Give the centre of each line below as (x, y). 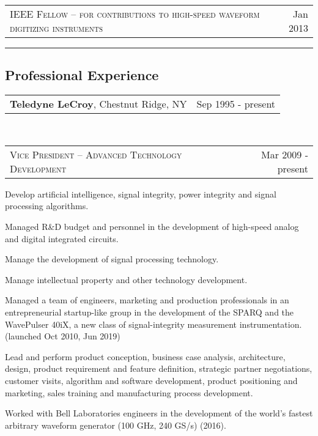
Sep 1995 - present (236, 104)
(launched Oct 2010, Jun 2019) (63, 336)
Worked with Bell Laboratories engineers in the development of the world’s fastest (159, 413)
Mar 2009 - (285, 154)
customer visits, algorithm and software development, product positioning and (151, 380)
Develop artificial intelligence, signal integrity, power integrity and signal (141, 194)
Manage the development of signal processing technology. (112, 259)
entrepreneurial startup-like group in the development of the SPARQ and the (150, 312)
